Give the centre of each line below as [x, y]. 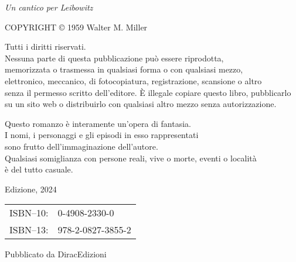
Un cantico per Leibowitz [49, 7]
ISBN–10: [29, 213]
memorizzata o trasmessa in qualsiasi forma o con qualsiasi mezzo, [124, 69]
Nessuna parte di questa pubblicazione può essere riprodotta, [114, 58]
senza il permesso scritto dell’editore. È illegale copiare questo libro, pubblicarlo [148, 92]
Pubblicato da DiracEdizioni [56, 254]
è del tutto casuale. [39, 169]
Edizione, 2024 [31, 189]
